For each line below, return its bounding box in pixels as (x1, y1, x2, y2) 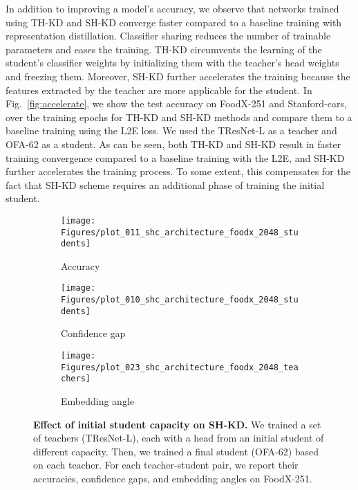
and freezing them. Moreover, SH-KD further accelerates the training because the (6, 69, 350, 83)
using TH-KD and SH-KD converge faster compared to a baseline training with (6, 15, 342, 29)
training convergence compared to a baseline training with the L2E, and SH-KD (6, 150, 345, 165)
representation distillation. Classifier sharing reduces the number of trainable (6, 28, 331, 43)
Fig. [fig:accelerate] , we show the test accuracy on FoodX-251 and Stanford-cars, (6, 96, 347, 111)
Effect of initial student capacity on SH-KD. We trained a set (33, 417, 321, 431)
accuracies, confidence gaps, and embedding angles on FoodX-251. (33, 471, 312, 485)
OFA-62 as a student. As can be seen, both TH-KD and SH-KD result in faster (6, 136, 341, 151)
